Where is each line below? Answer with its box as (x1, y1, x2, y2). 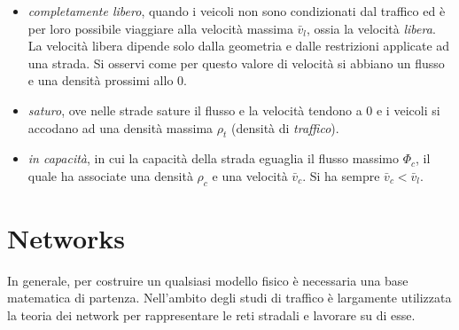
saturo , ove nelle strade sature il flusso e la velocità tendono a (27, 100, 362, 119)
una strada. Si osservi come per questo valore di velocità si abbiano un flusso (27, 53, 445, 72)
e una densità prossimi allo (27, 71, 174, 90)
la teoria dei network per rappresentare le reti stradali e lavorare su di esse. (7, 306, 416, 325)
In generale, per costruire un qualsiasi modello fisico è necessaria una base (7, 271, 408, 289)
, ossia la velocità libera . (307, 19, 436, 37)
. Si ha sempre (302, 166, 380, 185)
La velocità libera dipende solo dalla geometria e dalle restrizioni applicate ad (27, 36, 450, 55)
